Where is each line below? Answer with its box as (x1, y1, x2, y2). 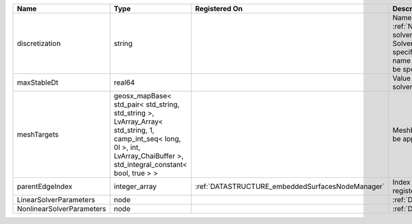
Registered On (194, 4, 243, 13)
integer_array (113, 182, 157, 191)
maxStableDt (16, 78, 58, 87)
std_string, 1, (113, 126, 154, 135)
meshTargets (16, 130, 59, 139)
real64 (113, 78, 135, 87)
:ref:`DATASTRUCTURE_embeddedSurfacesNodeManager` (194, 182, 385, 191)
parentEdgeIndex (16, 182, 73, 191)
